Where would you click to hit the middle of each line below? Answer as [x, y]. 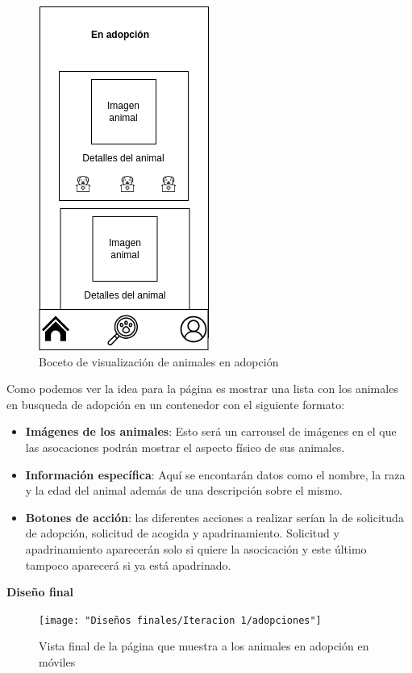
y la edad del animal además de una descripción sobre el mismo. [184, 490]
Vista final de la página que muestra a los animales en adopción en [204, 646]
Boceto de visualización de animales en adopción [159, 361]
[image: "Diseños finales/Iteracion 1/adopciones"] [180, 620]
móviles [57, 661]
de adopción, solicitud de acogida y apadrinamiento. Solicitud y [182, 533]
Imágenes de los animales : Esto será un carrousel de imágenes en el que [211, 431]
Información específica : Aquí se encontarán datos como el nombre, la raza [215, 474]
